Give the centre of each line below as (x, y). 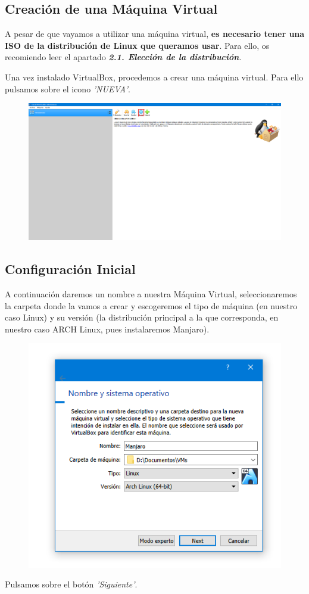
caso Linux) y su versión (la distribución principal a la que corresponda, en (142, 317)
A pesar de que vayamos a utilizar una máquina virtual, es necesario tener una (155, 34)
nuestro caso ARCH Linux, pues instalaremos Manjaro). (107, 329)
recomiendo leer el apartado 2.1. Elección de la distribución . (123, 57)
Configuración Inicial (70, 269)
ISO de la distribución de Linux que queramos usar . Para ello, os (137, 45)
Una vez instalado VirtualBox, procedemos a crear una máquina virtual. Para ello (154, 77)
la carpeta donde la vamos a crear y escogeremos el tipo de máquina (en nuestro (151, 305)
